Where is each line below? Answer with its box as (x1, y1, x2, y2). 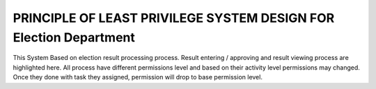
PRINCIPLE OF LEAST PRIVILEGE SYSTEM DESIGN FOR (13, 10, 335, 26)
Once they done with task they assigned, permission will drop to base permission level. (13, 73, 263, 81)
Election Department (13, 30, 136, 45)
